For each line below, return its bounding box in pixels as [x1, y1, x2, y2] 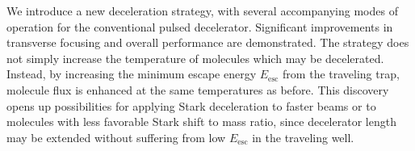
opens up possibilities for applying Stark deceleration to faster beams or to [6, 97, 376, 114]
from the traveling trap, [283, 65, 400, 82]
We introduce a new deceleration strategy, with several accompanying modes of [6, 2, 398, 19]
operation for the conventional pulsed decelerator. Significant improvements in [6, 18, 393, 35]
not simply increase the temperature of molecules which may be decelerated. [6, 49, 384, 66]
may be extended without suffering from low [6, 128, 226, 145]
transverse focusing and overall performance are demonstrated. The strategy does [6, 34, 409, 51]
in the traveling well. [252, 128, 354, 145]
